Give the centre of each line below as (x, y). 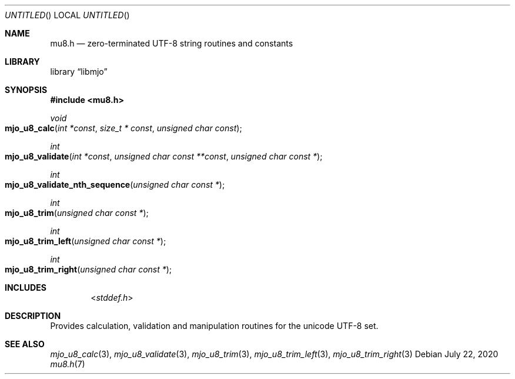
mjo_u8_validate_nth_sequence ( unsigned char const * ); (115, 184)
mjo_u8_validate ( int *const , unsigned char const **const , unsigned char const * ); (164, 156)
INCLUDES (26, 287)
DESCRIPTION (33, 316)
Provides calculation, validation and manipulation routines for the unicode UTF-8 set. (214, 326)
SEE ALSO (25, 344)
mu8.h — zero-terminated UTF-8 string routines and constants (172, 43)
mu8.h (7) (68, 364)
